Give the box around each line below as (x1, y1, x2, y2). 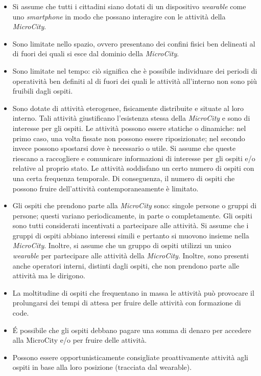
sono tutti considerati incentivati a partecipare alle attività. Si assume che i (12, 220, 249, 231)
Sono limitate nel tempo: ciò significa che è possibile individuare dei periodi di (12, 65, 257, 76)
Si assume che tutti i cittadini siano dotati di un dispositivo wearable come (12, 1, 246, 11)
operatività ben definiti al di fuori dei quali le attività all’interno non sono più (12, 75, 257, 86)
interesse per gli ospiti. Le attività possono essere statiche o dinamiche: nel (12, 122, 246, 133)
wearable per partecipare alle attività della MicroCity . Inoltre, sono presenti (12, 250, 249, 261)
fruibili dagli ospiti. (12, 85, 73, 96)
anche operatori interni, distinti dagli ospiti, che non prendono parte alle (12, 260, 240, 271)
